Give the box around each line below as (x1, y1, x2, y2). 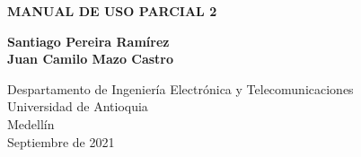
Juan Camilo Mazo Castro (7, 49, 174, 68)
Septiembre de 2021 (7, 132, 115, 151)
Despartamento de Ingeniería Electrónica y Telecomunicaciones (7, 79, 354, 98)
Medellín (7, 114, 55, 133)
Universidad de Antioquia (7, 97, 148, 116)
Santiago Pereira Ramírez (7, 31, 170, 50)
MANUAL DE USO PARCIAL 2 (7, 2, 217, 20)
